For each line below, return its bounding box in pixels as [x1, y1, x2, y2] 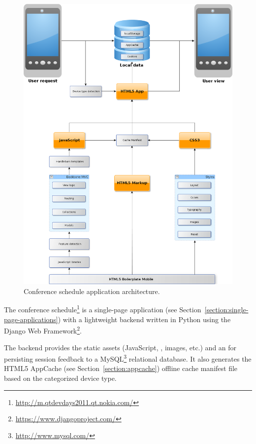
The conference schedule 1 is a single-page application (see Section [4, 303, 201, 315]
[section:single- [204, 304, 249, 315]
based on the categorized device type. [4, 373, 117, 383]
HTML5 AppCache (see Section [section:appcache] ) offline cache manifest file [4, 363, 238, 373]
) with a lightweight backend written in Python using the [58, 314, 231, 324]
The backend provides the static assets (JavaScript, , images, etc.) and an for [4, 342, 237, 352]
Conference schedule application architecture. [24, 286, 160, 296]
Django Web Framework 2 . [4, 324, 82, 335]
